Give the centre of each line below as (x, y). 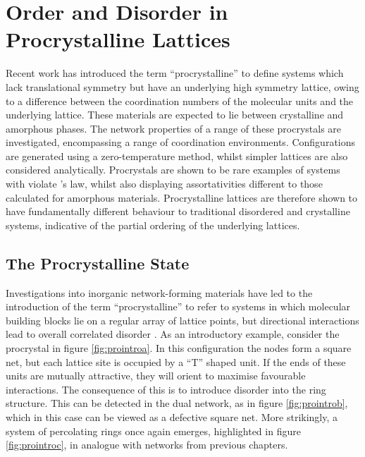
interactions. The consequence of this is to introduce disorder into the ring (166, 389)
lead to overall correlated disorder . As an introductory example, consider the (173, 334)
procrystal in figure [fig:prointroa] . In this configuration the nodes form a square (179, 348)
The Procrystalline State (98, 263)
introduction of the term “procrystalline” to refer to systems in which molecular (178, 306)
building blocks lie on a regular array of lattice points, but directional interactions (182, 320)
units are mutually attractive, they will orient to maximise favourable (156, 376)
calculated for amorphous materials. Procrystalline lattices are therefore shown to (182, 197)
